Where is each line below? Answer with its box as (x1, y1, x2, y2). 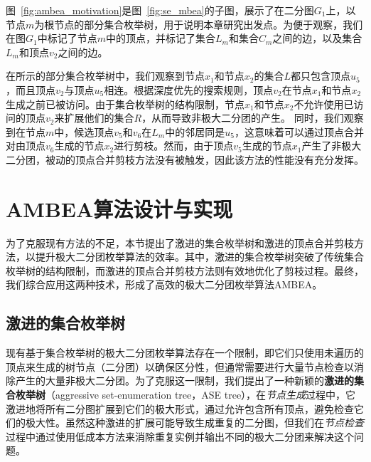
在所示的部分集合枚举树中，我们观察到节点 (6, 68, 205, 83)
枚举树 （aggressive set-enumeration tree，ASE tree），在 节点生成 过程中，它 (15, 387, 356, 402)
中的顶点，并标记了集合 (106, 31, 215, 46)
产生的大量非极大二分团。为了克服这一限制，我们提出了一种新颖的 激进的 (15, 373, 354, 388)
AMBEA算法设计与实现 (6, 194, 233, 223)
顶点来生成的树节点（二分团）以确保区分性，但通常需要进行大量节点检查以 (6, 359, 354, 374)
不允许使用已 (294, 96, 354, 111)
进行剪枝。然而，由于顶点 (114, 138, 234, 153)
